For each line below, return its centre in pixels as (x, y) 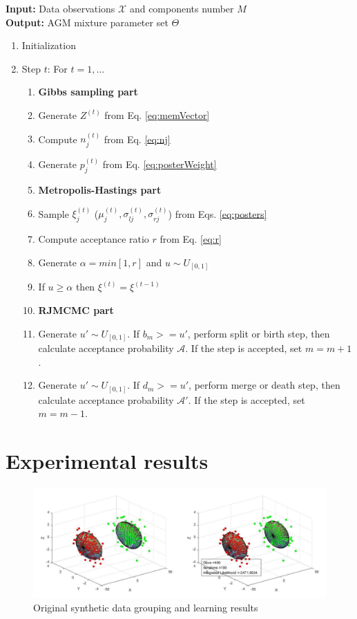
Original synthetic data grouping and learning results (146, 607)
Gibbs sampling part (88, 92)
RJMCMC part (76, 309)
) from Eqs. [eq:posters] (218, 213)
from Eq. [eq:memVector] (157, 114)
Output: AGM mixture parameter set (87, 22)
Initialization (49, 45)
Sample (54, 213)
